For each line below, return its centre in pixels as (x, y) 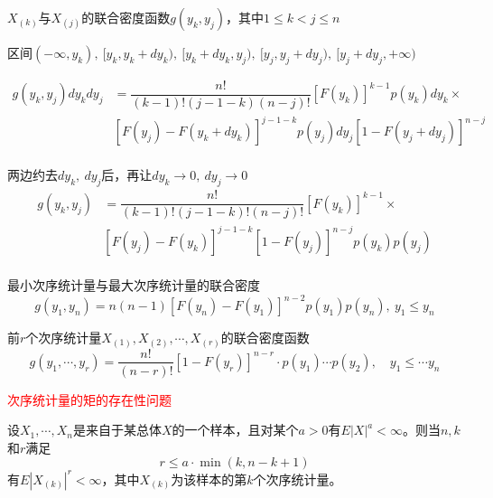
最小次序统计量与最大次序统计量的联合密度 (134, 284)
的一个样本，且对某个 (235, 430)
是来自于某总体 (117, 430)
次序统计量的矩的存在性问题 (89, 399)
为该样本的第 (209, 479)
